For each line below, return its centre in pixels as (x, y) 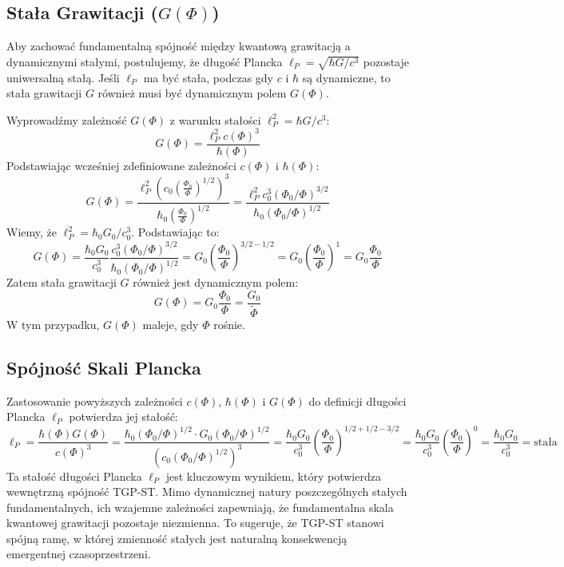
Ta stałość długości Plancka (74, 476)
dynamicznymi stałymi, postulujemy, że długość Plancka (145, 61)
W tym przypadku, (53, 325)
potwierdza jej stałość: (123, 416)
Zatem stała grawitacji (62, 282)
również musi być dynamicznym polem (192, 93)
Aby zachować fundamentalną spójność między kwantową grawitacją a (179, 46)
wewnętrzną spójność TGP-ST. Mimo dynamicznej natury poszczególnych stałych (207, 492)
